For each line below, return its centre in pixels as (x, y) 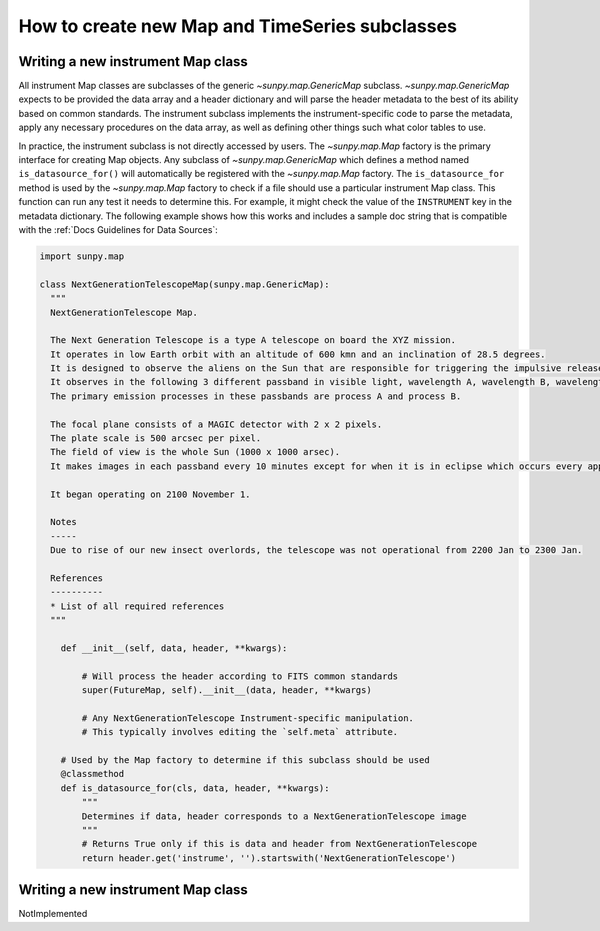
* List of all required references (137, 606)
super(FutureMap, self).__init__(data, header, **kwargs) (226, 690)
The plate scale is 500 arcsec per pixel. (156, 438)
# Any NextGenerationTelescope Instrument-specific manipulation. (248, 718)
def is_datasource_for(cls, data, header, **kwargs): (195, 788)
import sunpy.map (82, 256)
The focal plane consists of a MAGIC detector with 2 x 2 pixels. (216, 424)
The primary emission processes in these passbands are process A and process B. (256, 396)
